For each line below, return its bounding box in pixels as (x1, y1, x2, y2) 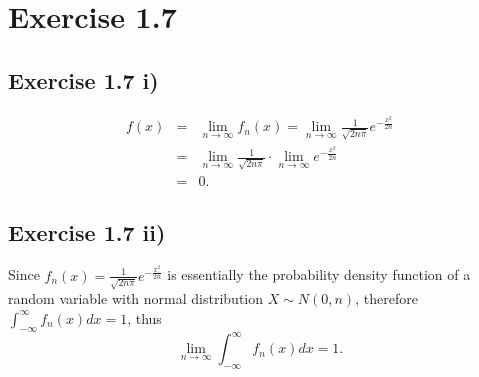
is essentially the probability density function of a (167, 264, 471, 285)
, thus (127, 307, 162, 328)
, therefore (355, 288, 418, 309)
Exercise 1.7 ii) (8, 217, 166, 248)
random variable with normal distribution (8, 288, 264, 309)
